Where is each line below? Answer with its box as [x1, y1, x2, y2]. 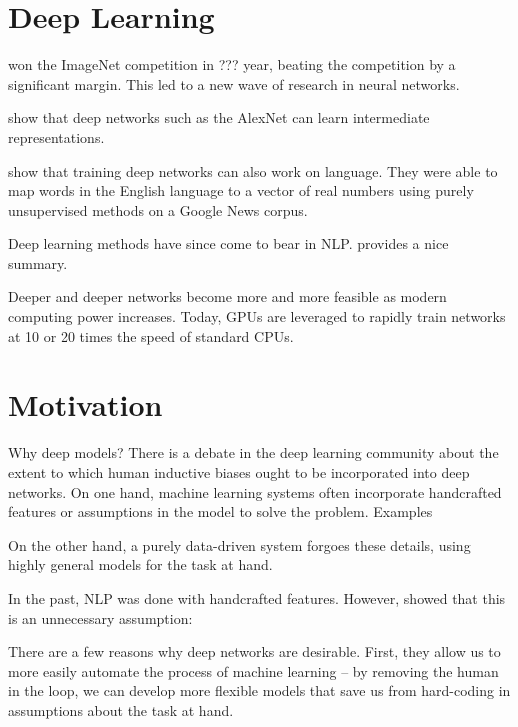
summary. [8, 252, 68, 273]
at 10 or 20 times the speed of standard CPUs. [8, 325, 294, 346]
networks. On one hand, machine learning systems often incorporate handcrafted [8, 481, 502, 502]
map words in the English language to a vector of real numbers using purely [8, 180, 474, 201]
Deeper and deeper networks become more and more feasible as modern [8, 286, 447, 307]
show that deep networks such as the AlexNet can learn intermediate [8, 107, 430, 128]
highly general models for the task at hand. [8, 554, 273, 575]
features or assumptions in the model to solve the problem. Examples [8, 501, 433, 522]
